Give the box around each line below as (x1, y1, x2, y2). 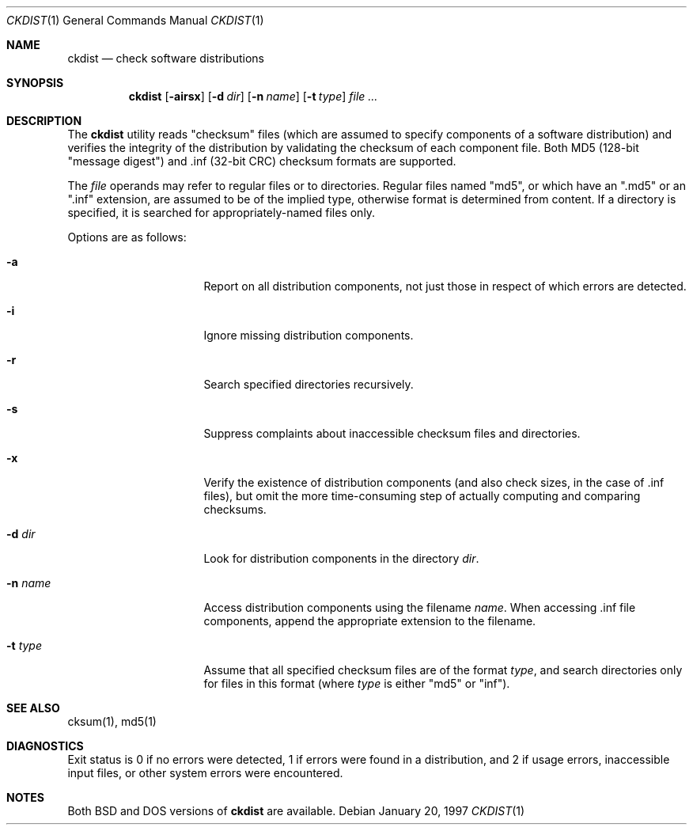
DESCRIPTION (6, 114, 82, 127)
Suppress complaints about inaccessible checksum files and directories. (203, 427, 581, 440)
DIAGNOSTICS (6, 739, 84, 753)
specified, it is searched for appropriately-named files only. (67, 206, 376, 219)
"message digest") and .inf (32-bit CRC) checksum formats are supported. (67, 154, 456, 168)
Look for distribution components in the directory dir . (203, 552, 479, 565)
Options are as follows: (67, 230, 187, 244)
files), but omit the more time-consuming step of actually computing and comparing (203, 489, 641, 503)
